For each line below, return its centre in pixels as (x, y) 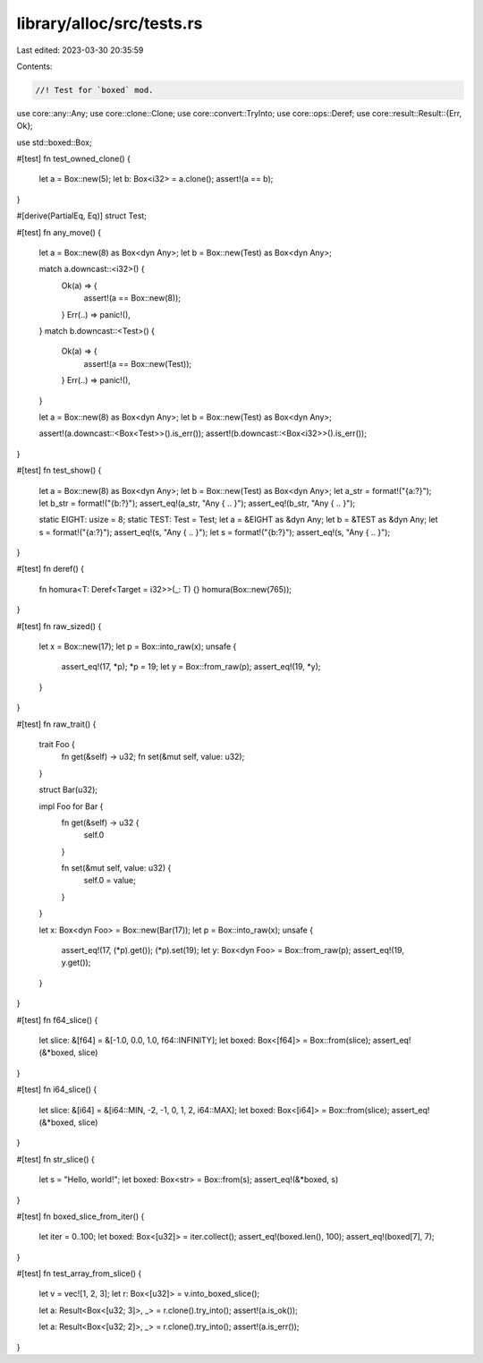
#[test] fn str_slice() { (56, 1159)
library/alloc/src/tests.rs (110, 23)
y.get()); (76, 963)
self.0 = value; (110, 881)
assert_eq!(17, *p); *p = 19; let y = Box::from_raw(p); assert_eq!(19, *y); (191, 667)
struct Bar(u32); (68, 790)
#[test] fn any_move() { (59, 232)
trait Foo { (57, 744)
